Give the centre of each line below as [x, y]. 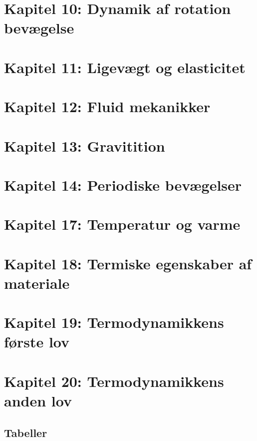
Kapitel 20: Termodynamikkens [114, 381]
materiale [37, 283]
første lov [37, 342]
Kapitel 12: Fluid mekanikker [107, 106]
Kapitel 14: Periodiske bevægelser [123, 184]
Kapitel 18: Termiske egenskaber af [128, 263]
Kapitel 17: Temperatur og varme [122, 224]
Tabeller [26, 432]
